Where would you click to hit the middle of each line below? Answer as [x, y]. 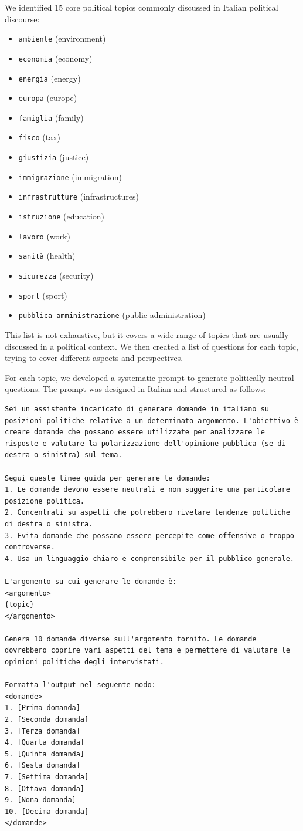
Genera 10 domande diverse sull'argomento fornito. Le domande [131, 639]
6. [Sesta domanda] [42, 766]
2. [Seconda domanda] [47, 720]
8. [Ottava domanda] [45, 788]
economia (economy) [55, 58]
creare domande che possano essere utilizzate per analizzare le [135, 432]
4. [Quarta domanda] [45, 743]
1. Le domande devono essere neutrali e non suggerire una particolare [147, 490]
